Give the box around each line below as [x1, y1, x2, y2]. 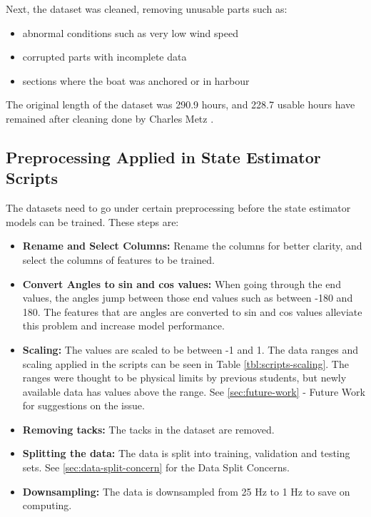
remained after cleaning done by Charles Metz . [6, 111, 214, 126]
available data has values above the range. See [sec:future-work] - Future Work [22, 384, 365, 399]
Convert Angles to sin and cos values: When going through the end [22, 276, 341, 291]
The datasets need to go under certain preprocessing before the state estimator [6, 200, 351, 215]
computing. [22, 498, 72, 513]
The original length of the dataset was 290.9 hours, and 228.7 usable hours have [6, 97, 355, 112]
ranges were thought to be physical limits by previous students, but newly [22, 370, 347, 385]
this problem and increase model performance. [22, 318, 225, 333]
